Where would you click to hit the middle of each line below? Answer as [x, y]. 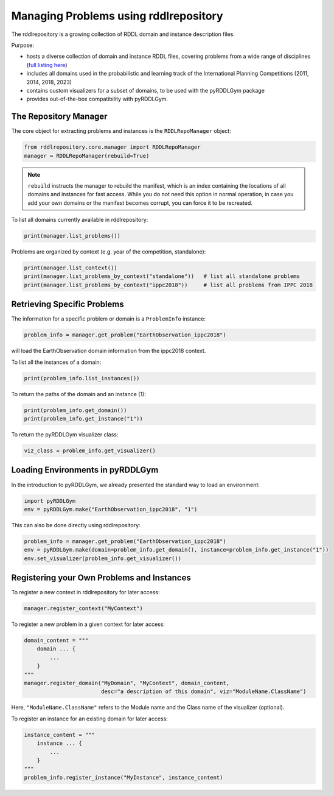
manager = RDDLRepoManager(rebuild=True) [87, 156]
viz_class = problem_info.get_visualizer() [90, 451]
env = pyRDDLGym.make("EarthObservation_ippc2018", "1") [111, 509]
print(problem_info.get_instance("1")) [83, 419]
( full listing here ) [47, 65]
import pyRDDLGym [50, 501]
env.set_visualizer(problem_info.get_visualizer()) [103, 558]
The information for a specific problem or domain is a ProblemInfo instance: [109, 319]
